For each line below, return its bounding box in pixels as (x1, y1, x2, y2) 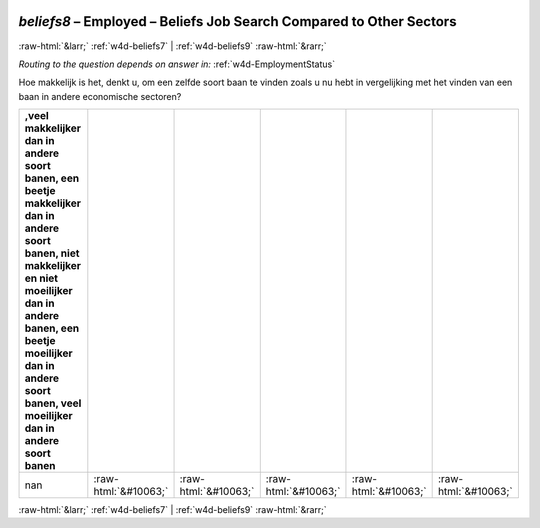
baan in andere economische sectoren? (18, 90, 182, 102)
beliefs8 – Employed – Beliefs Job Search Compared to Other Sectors (18, 13, 457, 30)
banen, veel (24, 396, 82, 410)
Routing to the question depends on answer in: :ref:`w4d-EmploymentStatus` (18, 58, 335, 70)
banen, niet (24, 246, 80, 260)
